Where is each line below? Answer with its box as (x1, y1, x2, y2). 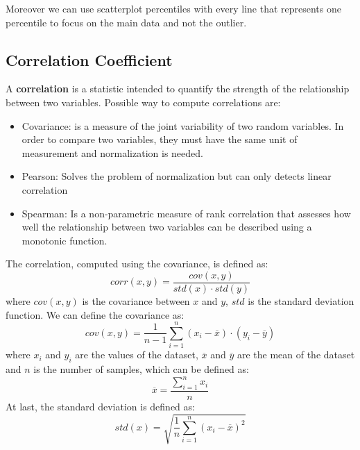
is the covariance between (82, 293, 190, 308)
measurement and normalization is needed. (22, 145, 203, 160)
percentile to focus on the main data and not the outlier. (6, 15, 247, 29)
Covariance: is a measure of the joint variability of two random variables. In (22, 118, 344, 133)
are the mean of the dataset (237, 347, 355, 362)
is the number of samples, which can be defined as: (33, 362, 249, 376)
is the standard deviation (248, 293, 354, 308)
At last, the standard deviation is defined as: (6, 399, 195, 414)
